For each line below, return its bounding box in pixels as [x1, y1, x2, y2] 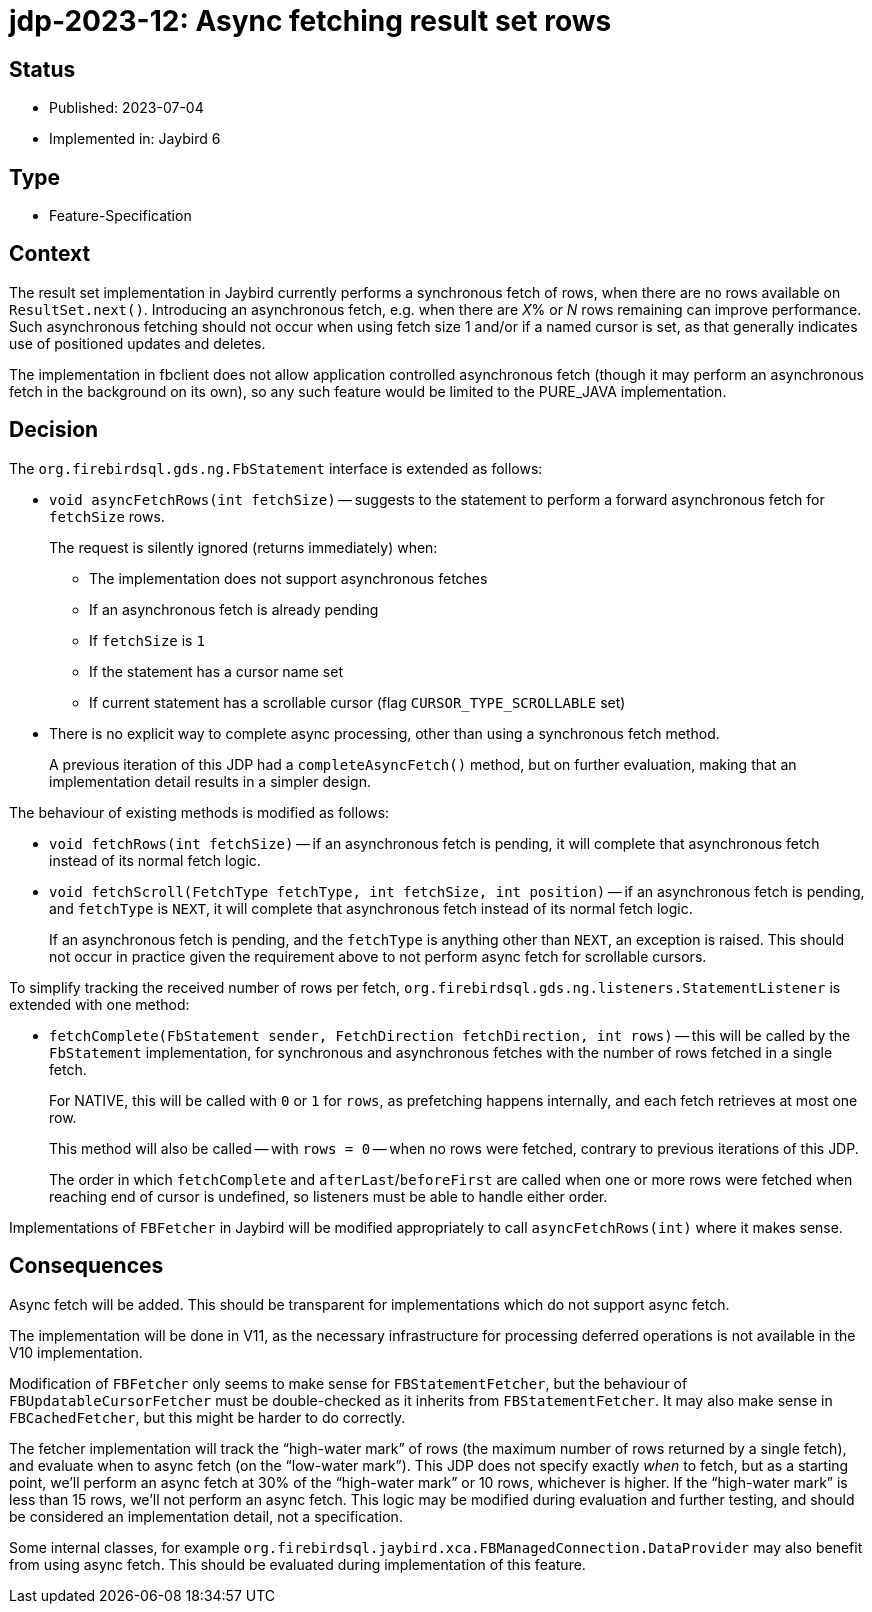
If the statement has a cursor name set [89, 662, 343, 680]
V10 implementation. [9, 1343, 143, 1361]
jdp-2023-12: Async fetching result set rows [9, 4, 612, 38]
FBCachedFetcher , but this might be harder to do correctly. [9, 1408, 406, 1426]
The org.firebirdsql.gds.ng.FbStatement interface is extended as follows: [9, 459, 543, 477]
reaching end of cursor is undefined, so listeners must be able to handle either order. [49, 1187, 608, 1205]
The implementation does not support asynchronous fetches [89, 569, 488, 587]
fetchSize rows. [49, 507, 165, 525]
